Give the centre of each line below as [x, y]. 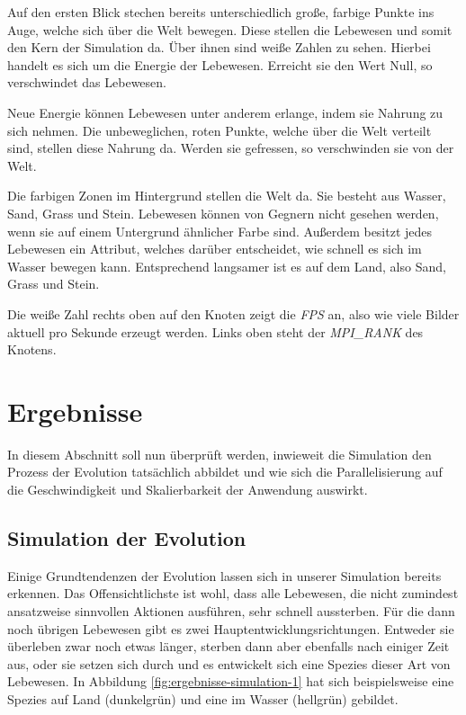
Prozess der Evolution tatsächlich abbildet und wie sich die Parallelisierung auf [225, 472]
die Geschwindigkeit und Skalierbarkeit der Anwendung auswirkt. [188, 489]
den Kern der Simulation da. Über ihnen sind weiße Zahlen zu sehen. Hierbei [219, 47]
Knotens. [32, 349]
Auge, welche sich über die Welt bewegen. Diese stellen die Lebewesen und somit [230, 29]
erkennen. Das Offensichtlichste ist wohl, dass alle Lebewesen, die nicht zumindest [233, 593]
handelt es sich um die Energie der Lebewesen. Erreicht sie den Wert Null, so [220, 64]
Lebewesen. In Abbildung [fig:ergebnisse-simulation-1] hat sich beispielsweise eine [231, 681]
